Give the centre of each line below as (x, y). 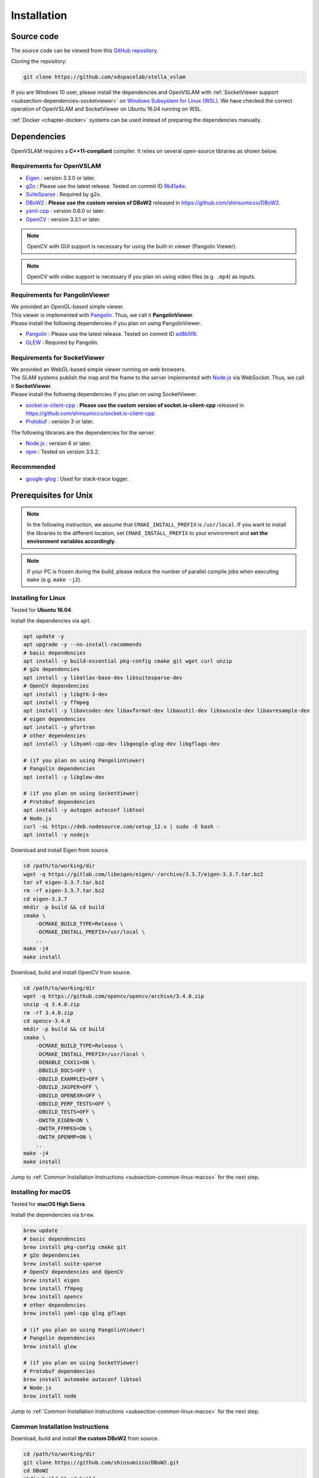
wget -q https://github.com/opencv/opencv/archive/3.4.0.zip (114, 996)
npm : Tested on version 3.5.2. (63, 452)
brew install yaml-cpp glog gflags (75, 1313)
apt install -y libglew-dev (64, 777)
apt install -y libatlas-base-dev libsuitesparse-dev (103, 678)
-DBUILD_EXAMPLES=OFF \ (70, 1079)
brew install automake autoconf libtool (82, 1380)
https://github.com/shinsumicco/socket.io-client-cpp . (91, 413)
